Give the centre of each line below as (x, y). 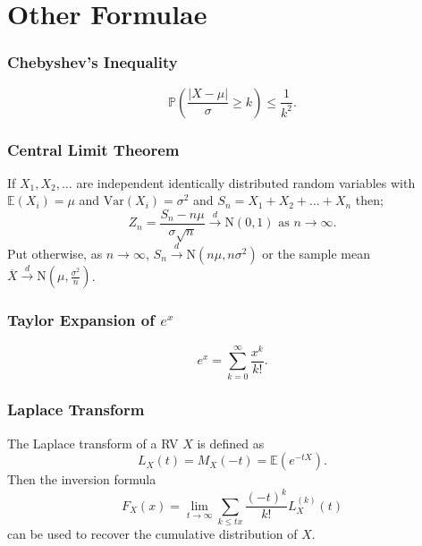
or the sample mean (316, 253)
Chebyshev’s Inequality (93, 62)
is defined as (231, 443)
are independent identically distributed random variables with (246, 182)
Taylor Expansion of (81, 320)
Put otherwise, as (55, 253)
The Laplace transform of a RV (93, 443)
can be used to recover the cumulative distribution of (152, 534)
